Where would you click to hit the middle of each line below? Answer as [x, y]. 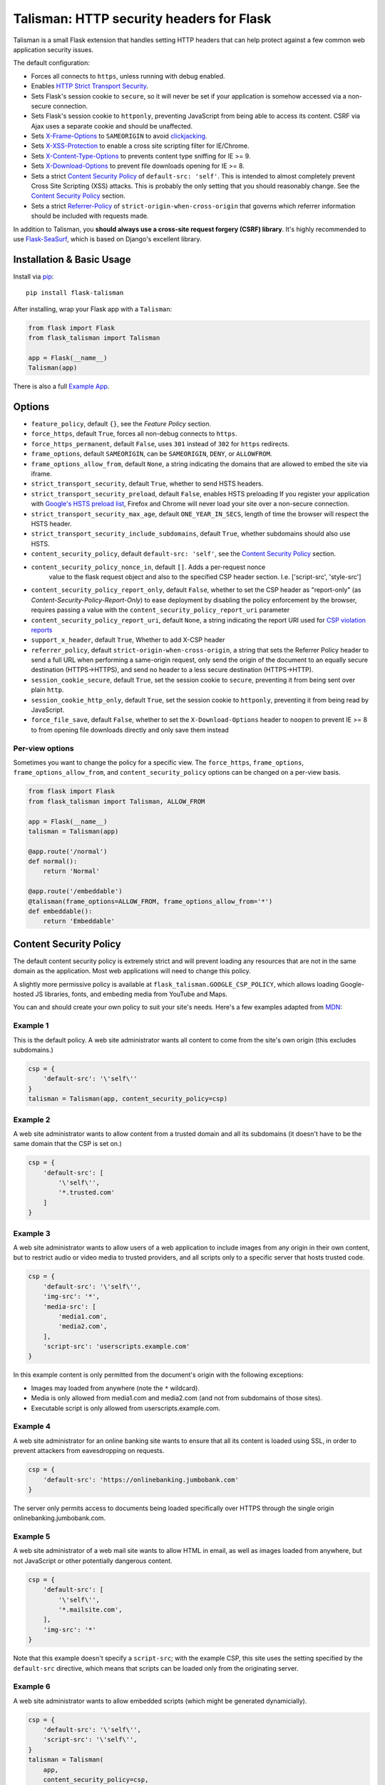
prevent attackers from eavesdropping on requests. [89, 1451]
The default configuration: [52, 63]
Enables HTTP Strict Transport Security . [90, 86]
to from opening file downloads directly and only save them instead [130, 730]
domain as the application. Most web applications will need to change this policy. [132, 971]
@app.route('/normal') [68, 851]
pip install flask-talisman [75, 293]
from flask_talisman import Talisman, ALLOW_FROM [117, 801]
